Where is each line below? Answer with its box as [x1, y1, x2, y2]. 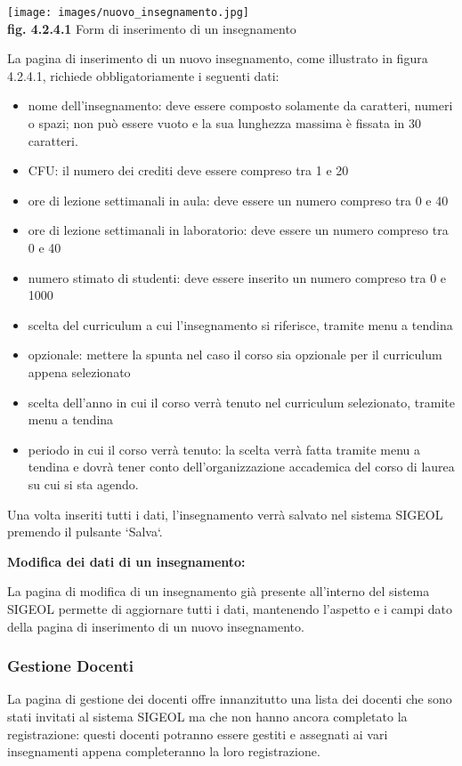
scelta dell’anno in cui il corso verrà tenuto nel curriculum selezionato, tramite [28, 392, 455, 411]
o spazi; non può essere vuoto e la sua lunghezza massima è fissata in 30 [28, 114, 421, 133]
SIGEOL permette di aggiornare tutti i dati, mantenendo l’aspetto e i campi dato [7, 599, 453, 617]
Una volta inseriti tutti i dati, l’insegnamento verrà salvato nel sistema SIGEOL [7, 504, 443, 523]
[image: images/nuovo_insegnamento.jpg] [7, 6, 250, 19]
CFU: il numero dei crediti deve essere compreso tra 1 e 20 [28, 161, 349, 180]
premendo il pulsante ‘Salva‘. [7, 522, 163, 541]
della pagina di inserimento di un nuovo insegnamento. [7, 617, 304, 635]
